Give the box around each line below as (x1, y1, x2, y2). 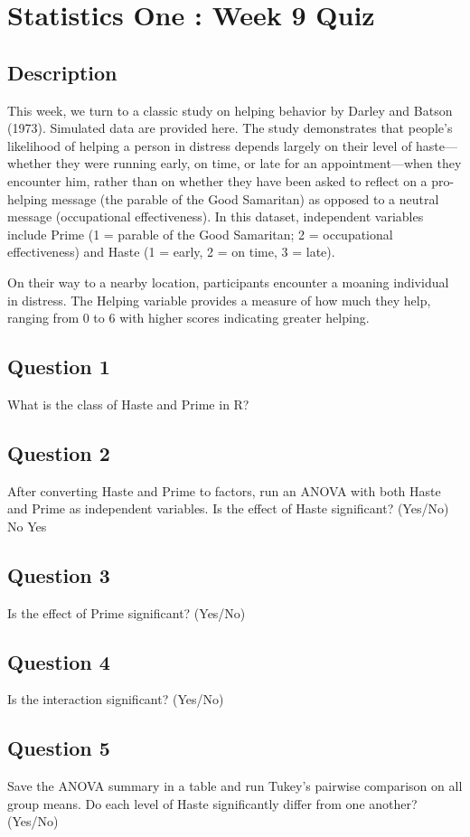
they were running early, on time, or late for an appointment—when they (55, 154, 462, 173)
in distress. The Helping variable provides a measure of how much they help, (7, 290, 431, 309)
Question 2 (7, 438, 110, 466)
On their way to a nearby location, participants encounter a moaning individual (7, 272, 449, 291)
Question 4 (7, 647, 110, 675)
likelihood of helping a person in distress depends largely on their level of (7, 136, 412, 155)
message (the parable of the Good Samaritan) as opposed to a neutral (52, 189, 439, 208)
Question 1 (7, 353, 110, 381)
